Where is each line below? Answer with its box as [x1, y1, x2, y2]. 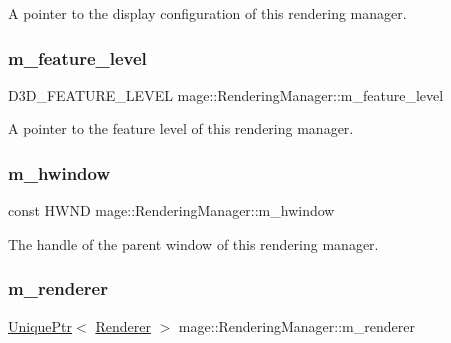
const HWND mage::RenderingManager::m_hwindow [8, 200, 335, 221]
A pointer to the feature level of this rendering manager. [8, 118, 354, 139]
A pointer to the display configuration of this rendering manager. [8, 3, 407, 23]
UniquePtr [8, 315, 73, 336]
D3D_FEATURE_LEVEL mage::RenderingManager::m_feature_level [8, 84, 444, 105]
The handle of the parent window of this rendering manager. [8, 233, 379, 254]
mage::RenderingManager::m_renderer [178, 315, 415, 336]
